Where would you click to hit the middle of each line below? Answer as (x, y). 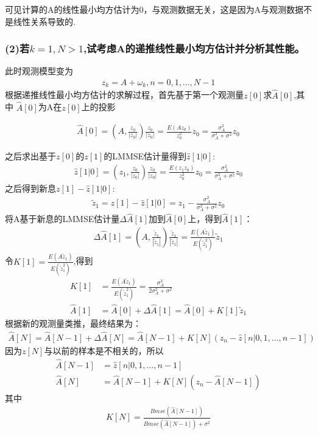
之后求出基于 (30, 156)
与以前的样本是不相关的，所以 (104, 350)
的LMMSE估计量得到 (145, 156)
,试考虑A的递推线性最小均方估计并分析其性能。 (194, 48)
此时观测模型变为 (39, 71)
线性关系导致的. (44, 21)
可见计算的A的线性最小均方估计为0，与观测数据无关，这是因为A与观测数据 (154, 9)
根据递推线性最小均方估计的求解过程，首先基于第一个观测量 (124, 95)
